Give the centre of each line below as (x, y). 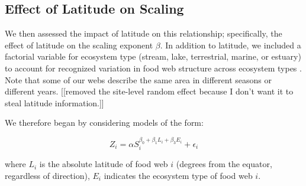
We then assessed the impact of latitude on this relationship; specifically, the (144, 33)
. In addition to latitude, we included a (231, 45)
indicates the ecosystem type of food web (178, 175)
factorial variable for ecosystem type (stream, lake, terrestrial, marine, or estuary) (153, 56)
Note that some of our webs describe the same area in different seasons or (138, 79)
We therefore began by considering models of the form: (104, 123)
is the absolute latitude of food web (104, 164)
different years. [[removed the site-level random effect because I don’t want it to (149, 91)
